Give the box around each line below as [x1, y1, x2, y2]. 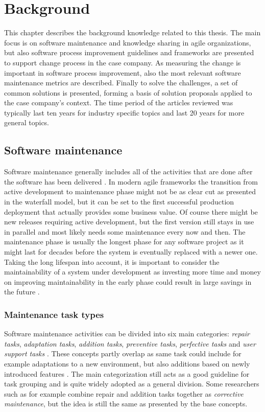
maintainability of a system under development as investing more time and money [4, 266, 261, 277]
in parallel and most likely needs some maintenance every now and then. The [4, 226, 246, 237]
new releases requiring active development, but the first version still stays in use [4, 216, 254, 227]
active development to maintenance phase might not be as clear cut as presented [4, 186, 256, 197]
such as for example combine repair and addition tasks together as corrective [4, 388, 244, 399]
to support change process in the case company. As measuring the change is [4, 57, 241, 67]
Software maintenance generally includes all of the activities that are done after [4, 166, 253, 177]
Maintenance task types [4, 308, 104, 321]
